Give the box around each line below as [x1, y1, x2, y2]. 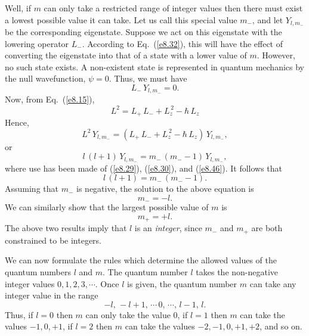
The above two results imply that [5, 222, 127, 234]
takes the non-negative [196, 265, 279, 278]
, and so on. [259, 320, 302, 332]
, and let [252, 13, 283, 26]
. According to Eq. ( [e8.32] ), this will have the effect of [82, 37, 283, 49]
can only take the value [85, 308, 171, 321]
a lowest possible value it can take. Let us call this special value [5, 13, 237, 26]
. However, [257, 49, 295, 61]
